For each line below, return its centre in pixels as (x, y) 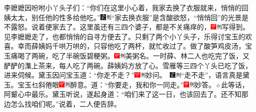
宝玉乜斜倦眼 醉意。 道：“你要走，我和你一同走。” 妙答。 (117, 84)
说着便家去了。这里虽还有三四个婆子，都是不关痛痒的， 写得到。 (141, 27)
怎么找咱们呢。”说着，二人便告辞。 (66, 103)
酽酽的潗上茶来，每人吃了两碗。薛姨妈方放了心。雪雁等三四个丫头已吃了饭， (128, 65)
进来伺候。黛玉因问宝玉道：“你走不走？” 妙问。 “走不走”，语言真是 (123, 75)
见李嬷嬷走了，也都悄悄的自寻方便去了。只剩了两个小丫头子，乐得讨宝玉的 (125, 36)
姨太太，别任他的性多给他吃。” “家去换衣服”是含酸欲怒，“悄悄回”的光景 (123, 17)
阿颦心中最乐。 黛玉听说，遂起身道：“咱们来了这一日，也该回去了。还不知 (123, 94)
